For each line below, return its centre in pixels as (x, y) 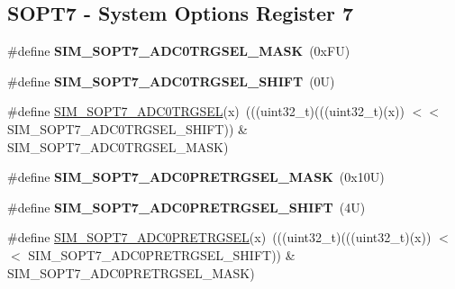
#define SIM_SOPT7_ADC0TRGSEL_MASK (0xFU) (179, 51)
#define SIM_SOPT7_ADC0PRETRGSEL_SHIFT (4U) (187, 207)
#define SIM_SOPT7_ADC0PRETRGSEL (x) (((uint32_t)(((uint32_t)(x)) (219, 237)
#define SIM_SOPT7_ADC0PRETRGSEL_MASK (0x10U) (196, 177)
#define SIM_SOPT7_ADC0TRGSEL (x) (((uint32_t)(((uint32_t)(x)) (206, 111)
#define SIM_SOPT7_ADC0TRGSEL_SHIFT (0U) (171, 81)
